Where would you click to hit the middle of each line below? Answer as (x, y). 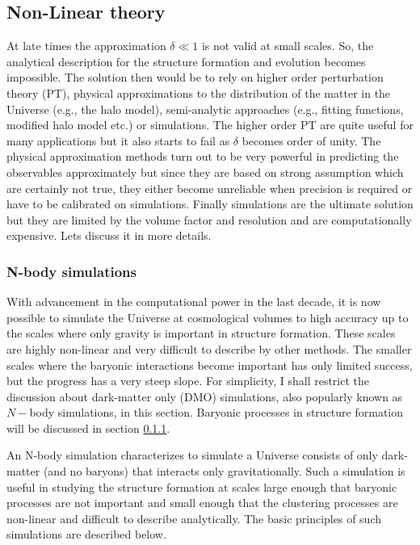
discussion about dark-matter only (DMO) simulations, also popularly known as (205, 396)
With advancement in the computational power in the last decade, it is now (194, 302)
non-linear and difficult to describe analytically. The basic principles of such (194, 518)
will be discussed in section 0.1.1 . (88, 428)
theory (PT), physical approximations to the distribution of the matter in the (199, 92)
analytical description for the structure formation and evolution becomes (186, 61)
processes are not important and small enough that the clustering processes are (202, 503)
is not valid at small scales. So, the (288, 46)
